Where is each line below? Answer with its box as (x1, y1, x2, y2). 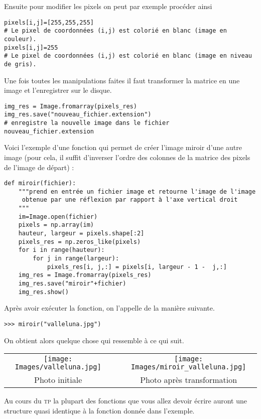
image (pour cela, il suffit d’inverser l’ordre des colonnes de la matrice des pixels (4, 152, 250, 162)
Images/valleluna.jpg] (15, 363, 101, 371)
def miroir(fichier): (4, 180, 76, 187)
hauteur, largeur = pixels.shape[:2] (18, 230, 145, 237)
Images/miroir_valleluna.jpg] (131, 363, 246, 371)
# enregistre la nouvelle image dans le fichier (4, 119, 170, 127)
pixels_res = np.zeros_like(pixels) (18, 238, 141, 245)
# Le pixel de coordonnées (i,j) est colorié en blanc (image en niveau (4, 52, 252, 60)
